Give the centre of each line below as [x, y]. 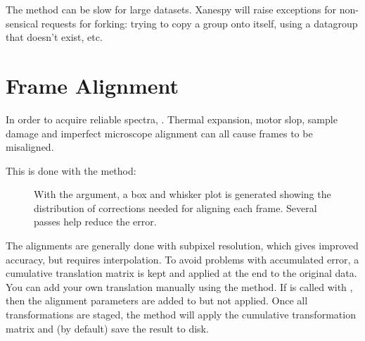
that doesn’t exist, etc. [54, 37]
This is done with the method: [71, 170]
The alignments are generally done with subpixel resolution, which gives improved [182, 246]
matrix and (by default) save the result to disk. [107, 328]
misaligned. [30, 147]
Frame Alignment [92, 85]
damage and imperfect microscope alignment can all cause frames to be [159, 133]
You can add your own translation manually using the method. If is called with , [179, 286]
